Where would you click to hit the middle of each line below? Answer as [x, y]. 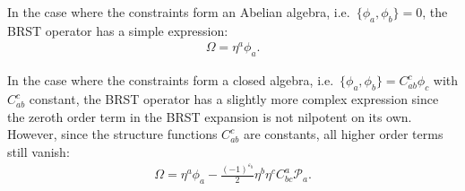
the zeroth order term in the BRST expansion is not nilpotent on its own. [210, 116]
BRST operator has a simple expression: [118, 30]
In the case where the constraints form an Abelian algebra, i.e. [179, 12]
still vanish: [39, 151]
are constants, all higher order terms [343, 134]
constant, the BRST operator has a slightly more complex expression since [234, 99]
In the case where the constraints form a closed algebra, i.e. [171, 80]
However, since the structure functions [112, 134]
